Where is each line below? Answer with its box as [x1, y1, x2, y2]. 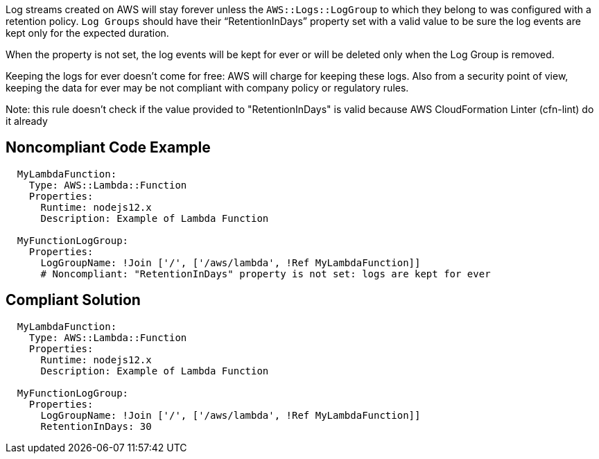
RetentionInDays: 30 [40, 420, 152, 432]
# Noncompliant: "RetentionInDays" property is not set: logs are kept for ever [40, 268, 491, 279]
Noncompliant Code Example [6, 139, 211, 157]
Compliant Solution [6, 291, 141, 309]
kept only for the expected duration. [6, 27, 169, 39]
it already [6, 115, 48, 127]
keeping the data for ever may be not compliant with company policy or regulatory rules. [6, 82, 409, 94]
